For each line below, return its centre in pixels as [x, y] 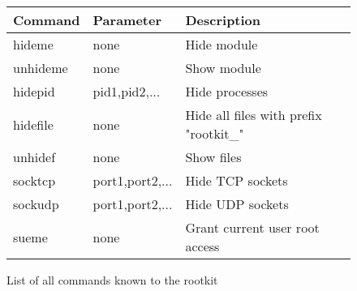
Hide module [222, 44]
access [202, 246]
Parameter [127, 20]
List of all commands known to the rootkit [112, 280]
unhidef [34, 157]
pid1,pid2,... [127, 91]
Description [223, 20]
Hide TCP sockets [237, 180]
